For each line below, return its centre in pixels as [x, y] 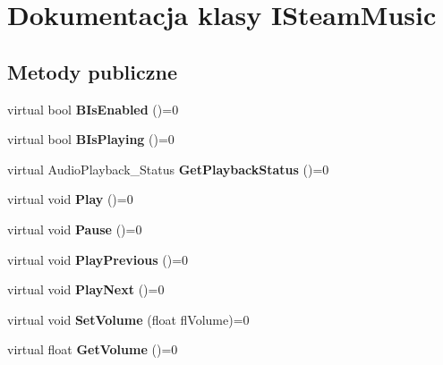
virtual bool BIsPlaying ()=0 [91, 139]
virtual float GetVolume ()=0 [93, 349]
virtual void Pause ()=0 [75, 229]
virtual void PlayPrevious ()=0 [98, 259]
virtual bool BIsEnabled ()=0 [93, 109]
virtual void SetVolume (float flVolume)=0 [128, 319]
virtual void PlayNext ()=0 [86, 289]
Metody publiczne [92, 71]
